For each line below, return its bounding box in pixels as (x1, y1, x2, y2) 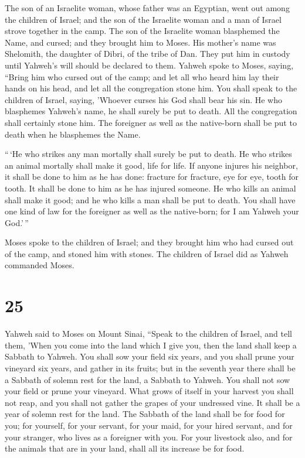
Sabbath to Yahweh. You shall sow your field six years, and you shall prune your (5, 350, 294, 363)
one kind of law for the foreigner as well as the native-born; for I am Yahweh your (5, 205, 299, 217)
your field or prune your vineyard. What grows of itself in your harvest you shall (5, 385, 294, 397)
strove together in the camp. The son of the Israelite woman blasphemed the (5, 25, 280, 37)
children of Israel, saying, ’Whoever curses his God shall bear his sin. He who (5, 93, 283, 105)
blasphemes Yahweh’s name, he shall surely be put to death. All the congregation (5, 105, 297, 117)
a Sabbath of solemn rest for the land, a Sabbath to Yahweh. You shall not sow (5, 373, 290, 385)
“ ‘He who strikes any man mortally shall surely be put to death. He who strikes (5, 148, 292, 160)
